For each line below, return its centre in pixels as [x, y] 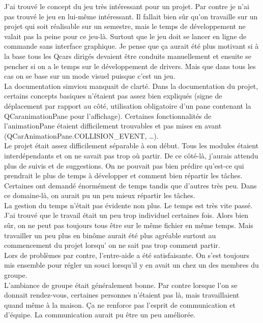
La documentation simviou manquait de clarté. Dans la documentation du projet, [131, 86]
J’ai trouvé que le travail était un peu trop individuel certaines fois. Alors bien [126, 215]
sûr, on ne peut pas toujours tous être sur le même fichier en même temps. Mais [129, 225]
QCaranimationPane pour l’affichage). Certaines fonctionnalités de [108, 116]
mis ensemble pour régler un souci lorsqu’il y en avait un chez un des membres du [131, 265]
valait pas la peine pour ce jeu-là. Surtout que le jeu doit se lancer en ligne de [125, 36]
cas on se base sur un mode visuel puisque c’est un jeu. [90, 76]
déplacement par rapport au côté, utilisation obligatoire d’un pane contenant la [128, 105]
